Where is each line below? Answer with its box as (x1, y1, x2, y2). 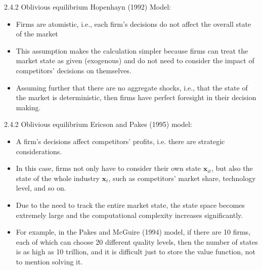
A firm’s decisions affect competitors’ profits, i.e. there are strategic (16, 136, 225, 146)
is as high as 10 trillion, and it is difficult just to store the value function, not (16, 246, 255, 257)
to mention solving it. (16, 256, 83, 266)
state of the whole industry (16, 172, 100, 183)
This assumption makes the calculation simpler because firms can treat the (16, 45, 248, 56)
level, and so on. (16, 183, 66, 193)
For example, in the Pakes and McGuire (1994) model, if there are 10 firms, (16, 227, 251, 237)
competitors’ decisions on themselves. (16, 65, 132, 75)
